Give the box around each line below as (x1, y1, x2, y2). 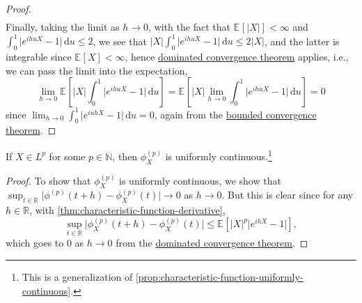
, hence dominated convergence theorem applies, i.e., (125, 49, 349, 63)
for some (49, 148, 86, 163)
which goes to (6, 235, 64, 250)
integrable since (6, 49, 72, 63)
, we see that (93, 33, 147, 48)
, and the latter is (264, 33, 340, 48)
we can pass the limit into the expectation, (6, 63, 188, 77)
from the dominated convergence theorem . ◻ (116, 235, 308, 250)
